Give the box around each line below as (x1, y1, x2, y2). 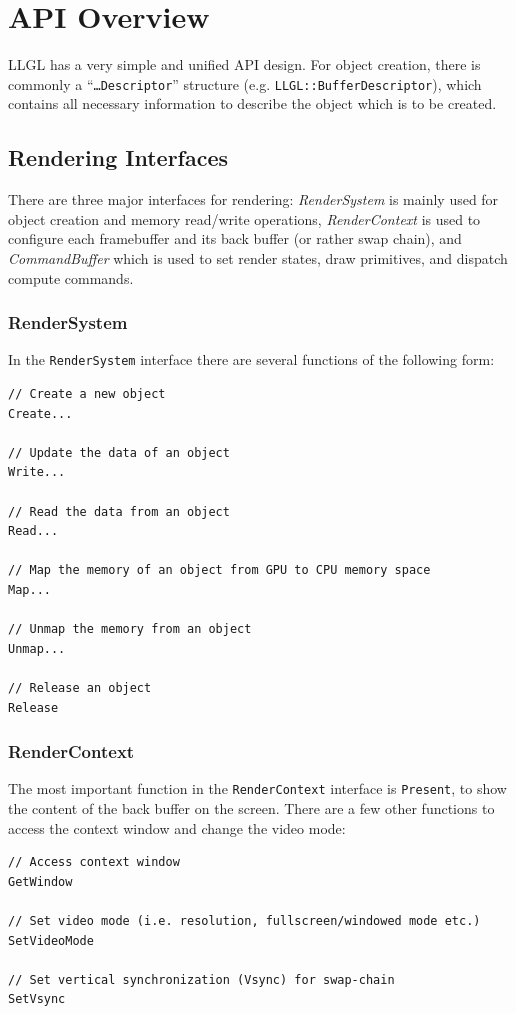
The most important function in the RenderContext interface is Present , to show (8, 778, 507, 799)
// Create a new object (8, 387, 166, 402)
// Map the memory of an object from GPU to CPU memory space (8, 563, 431, 578)
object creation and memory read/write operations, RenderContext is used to (8, 208, 481, 229)
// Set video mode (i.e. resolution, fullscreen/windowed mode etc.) (8, 913, 481, 928)
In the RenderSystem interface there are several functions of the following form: (8, 349, 495, 370)
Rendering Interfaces (8, 142, 229, 173)
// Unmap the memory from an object (8, 622, 252, 637)
